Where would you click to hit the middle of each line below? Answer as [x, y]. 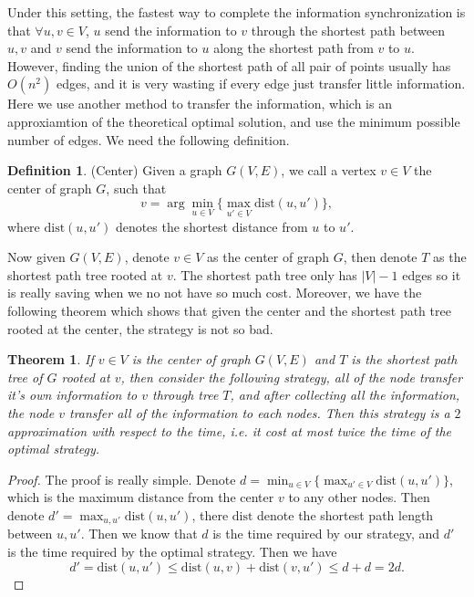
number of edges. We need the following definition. [149, 139]
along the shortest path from [294, 48]
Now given [36, 257]
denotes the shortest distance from [211, 226]
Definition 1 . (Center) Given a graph [115, 170]
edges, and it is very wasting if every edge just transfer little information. [261, 84]
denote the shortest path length [345, 514]
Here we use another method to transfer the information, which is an [200, 104]
